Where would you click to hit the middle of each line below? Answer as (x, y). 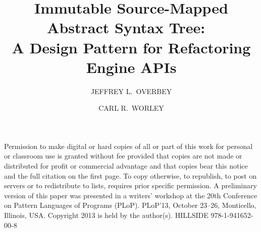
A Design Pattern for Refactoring (131, 47)
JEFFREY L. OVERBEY (131, 91)
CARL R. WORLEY (131, 108)
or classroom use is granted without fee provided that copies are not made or (123, 156)
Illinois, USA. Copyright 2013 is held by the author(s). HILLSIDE (106, 215)
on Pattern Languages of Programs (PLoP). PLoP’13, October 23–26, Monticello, (130, 205)
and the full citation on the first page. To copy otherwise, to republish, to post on (130, 175)
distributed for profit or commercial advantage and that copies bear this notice (126, 166)
